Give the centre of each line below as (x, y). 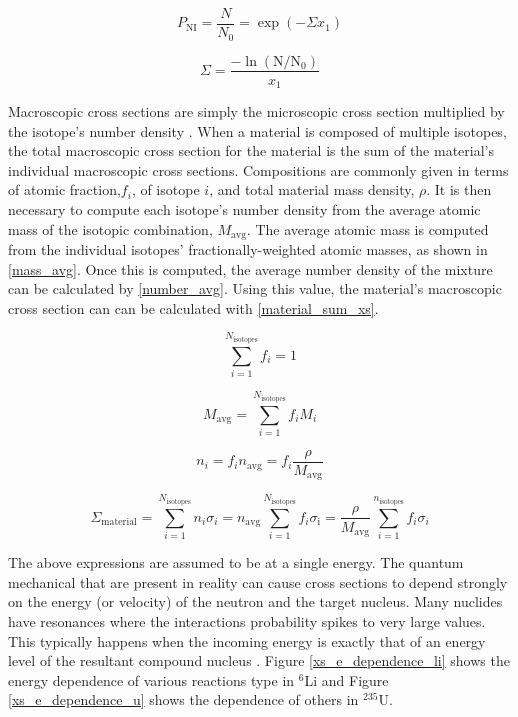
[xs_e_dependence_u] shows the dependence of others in (183, 699)
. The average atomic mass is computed (367, 228)
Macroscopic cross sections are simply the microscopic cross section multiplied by (256, 111)
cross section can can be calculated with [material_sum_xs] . (193, 307)
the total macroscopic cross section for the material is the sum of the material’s (251, 150)
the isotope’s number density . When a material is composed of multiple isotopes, (257, 130)
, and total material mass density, (312, 189)
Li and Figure (346, 679)
